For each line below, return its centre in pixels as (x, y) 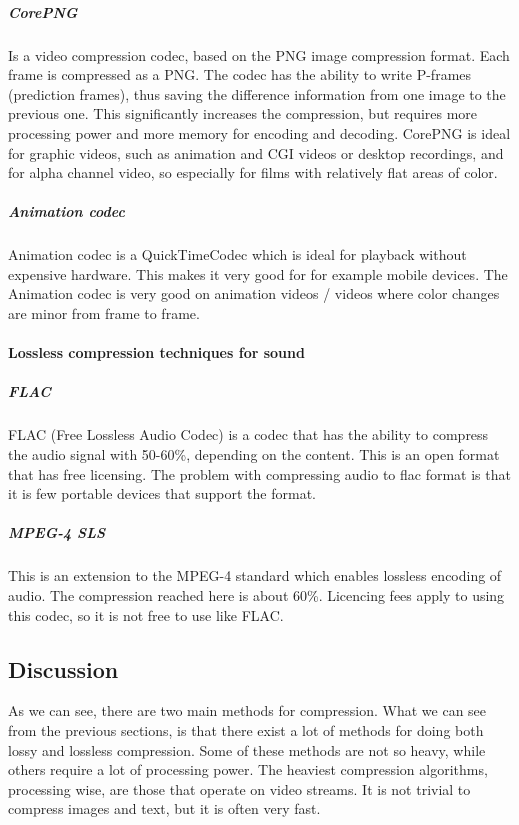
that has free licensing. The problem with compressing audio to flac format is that (259, 473)
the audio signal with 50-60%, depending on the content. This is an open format (254, 454)
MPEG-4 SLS (57, 532)
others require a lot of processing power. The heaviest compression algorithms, (248, 769)
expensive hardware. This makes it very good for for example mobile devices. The (258, 273)
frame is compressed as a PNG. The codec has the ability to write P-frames (240, 74)
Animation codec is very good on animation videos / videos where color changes (254, 293)
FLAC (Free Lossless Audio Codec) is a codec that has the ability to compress (248, 434)
